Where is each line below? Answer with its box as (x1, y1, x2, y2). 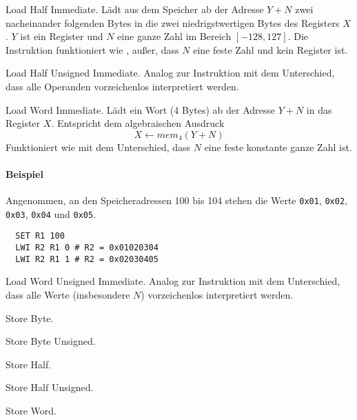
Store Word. (6, 403, 57, 417)
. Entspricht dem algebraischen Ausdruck (51, 116, 225, 130)
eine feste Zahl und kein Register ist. (193, 42, 348, 57)
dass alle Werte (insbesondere (6, 288, 130, 302)
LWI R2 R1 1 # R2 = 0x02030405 (15, 254, 159, 264)
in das (306, 102, 332, 117)
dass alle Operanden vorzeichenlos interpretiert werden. (6, 79, 239, 93)
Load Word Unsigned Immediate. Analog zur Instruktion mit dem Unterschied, (6, 274, 340, 288)
